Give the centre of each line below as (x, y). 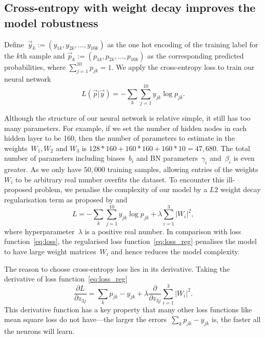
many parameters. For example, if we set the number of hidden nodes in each (126, 128)
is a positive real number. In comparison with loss (163, 231)
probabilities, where (35, 67)
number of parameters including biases (65, 158)
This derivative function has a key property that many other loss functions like (128, 309)
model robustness (51, 22)
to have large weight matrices (50, 251)
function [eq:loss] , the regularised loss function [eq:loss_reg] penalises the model (130, 241)
